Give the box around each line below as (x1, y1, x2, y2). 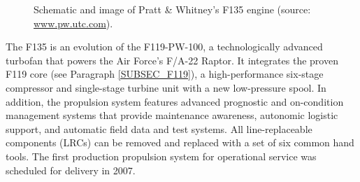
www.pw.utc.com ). (34, 15, 113, 30)
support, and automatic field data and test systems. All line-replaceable (6, 121, 312, 136)
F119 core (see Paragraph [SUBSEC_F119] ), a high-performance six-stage (6, 66, 324, 81)
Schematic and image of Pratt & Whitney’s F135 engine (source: (34, 2, 311, 16)
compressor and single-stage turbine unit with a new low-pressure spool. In (6, 80, 326, 94)
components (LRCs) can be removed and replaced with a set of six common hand (6, 135, 354, 150)
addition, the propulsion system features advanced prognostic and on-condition (6, 94, 344, 108)
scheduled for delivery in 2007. (6, 162, 136, 177)
